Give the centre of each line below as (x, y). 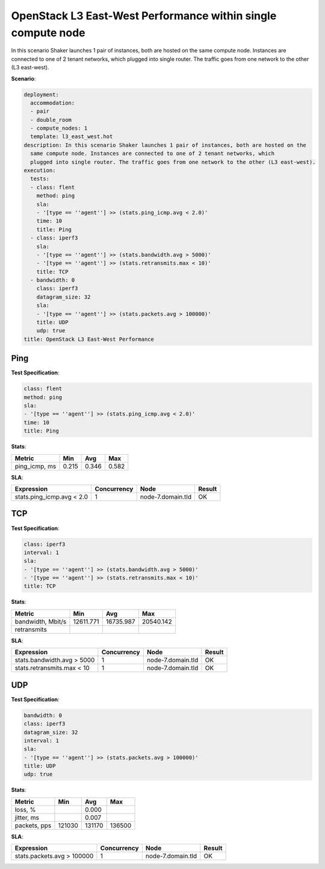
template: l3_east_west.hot (72, 137)
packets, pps (33, 825)
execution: (40, 171)
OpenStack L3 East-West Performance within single (144, 16)
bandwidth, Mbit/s (41, 621)
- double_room (51, 120)
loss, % (25, 809)
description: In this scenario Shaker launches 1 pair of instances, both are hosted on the (165, 145)
